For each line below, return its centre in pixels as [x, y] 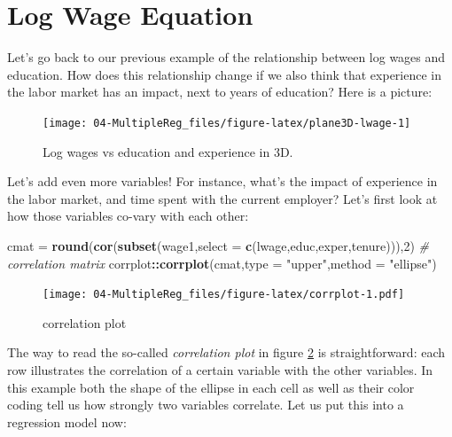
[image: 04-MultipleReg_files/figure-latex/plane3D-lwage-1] [227, 123]
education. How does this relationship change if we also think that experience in [224, 74]
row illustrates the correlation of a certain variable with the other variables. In [220, 369]
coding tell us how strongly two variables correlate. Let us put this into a [206, 405]
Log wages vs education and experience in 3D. [168, 151]
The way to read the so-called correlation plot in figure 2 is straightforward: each [226, 352]
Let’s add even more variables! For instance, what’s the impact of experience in [222, 181]
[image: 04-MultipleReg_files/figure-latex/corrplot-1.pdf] [224, 295]
